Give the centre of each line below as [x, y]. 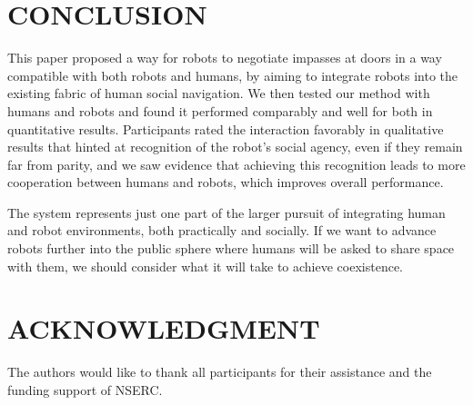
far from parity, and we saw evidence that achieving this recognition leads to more [236, 164]
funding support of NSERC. [85, 389]
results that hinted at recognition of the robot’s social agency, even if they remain [235, 147]
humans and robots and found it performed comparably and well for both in [220, 110]
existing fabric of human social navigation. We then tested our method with [219, 93]
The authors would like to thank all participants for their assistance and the [220, 372]
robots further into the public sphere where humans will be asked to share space [231, 248]
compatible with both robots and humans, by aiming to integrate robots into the [233, 75]
